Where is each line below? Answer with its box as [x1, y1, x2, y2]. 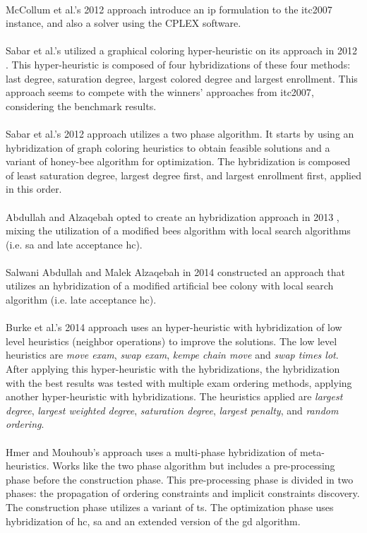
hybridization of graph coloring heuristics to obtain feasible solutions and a [6, 140, 330, 155]
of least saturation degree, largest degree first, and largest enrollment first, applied [6, 167, 361, 182]
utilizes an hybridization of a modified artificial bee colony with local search [6, 278, 334, 293]
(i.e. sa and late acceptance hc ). [6, 236, 143, 251]
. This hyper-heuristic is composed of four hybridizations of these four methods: [6, 56, 351, 71]
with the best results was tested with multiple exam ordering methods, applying [6, 375, 352, 390]
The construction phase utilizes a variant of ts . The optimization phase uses [6, 499, 334, 514]
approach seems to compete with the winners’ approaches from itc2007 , [6, 85, 314, 100]
